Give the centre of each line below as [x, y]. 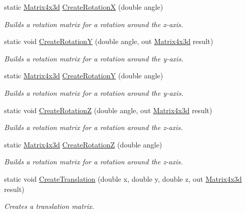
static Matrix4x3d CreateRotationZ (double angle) [83, 144]
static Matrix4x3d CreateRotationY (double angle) [84, 76]
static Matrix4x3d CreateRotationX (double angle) [84, 7]
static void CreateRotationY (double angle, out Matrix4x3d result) [109, 41]
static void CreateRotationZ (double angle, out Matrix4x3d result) [108, 110]
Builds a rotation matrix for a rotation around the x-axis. [94, 24]
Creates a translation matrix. [49, 206]
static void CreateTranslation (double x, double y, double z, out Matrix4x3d [123, 178]
